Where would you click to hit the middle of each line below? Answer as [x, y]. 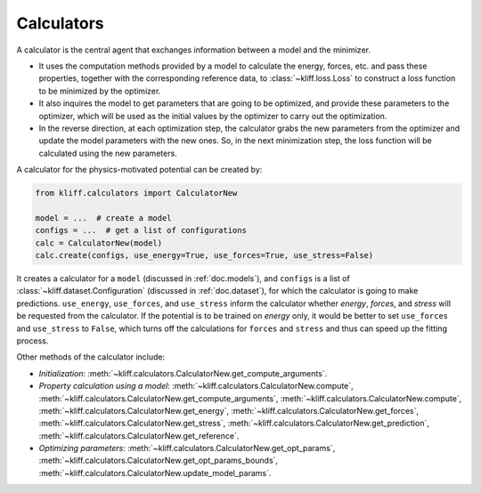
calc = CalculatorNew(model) [99, 243]
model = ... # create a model [104, 218]
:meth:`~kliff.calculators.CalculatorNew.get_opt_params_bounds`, [159, 461]
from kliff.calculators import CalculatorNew [136, 193]
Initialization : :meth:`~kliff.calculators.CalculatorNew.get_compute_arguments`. [183, 373]
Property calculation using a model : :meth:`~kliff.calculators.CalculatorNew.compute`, [196, 386]
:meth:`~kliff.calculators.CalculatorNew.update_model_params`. [155, 473]
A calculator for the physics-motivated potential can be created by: [139, 170]
